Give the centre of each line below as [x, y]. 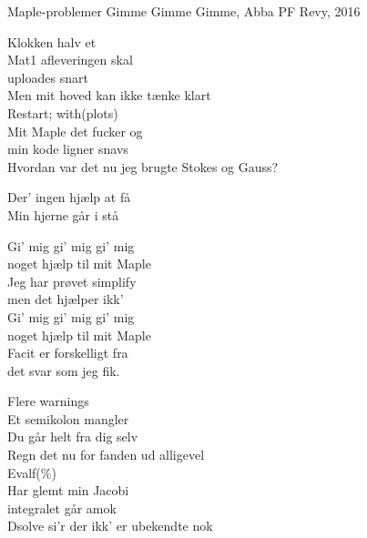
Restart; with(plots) [63, 112]
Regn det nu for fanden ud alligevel [106, 455]
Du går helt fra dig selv [73, 436]
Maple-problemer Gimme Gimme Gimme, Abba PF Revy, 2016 [184, 11]
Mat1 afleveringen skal [70, 60]
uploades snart [48, 77]
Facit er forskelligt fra [68, 353]
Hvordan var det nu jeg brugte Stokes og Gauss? [143, 166]
